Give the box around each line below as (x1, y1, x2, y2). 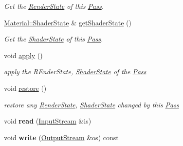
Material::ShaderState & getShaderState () (4, 17, 131, 27)
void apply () (4, 50, 43, 60)
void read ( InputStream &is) (4, 116, 91, 126)
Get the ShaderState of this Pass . (4, 34, 103, 44)
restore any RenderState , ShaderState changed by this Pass (4, 99, 179, 109)
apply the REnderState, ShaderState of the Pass (4, 66, 146, 77)
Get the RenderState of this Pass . (4, 1, 104, 11)
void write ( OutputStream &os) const (4, 132, 119, 142)
